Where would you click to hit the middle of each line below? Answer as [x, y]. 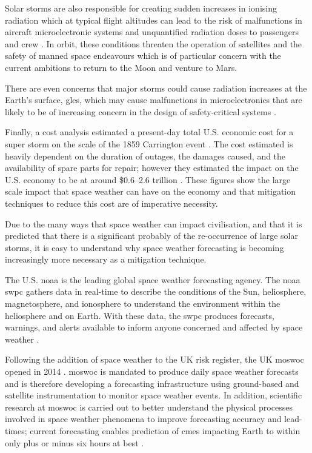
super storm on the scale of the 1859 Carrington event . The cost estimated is [149, 143]
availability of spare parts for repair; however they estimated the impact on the [152, 168]
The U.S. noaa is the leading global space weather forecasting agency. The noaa [153, 279]
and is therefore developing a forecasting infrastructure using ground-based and [152, 383]
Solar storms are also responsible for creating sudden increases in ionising [141, 8]
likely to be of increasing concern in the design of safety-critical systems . [141, 111]
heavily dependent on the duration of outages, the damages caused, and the [145, 156]
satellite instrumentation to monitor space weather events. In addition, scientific [154, 395]
